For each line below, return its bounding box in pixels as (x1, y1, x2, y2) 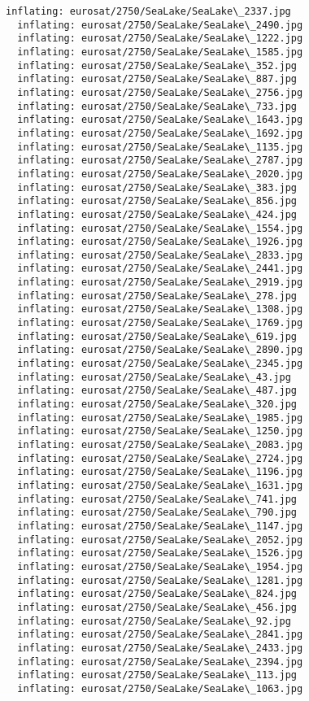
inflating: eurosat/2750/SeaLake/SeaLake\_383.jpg (17, 181, 297, 194)
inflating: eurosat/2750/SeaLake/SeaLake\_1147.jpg (17, 520, 303, 532)
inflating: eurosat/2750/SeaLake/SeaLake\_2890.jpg (17, 344, 303, 356)
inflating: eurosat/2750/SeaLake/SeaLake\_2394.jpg (17, 655, 303, 668)
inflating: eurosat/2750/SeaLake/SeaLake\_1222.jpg (17, 33, 303, 45)
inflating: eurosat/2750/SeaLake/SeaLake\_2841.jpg (17, 629, 303, 641)
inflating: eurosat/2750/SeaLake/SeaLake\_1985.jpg (17, 411, 303, 424)
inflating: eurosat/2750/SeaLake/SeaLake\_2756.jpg (17, 86, 303, 98)
